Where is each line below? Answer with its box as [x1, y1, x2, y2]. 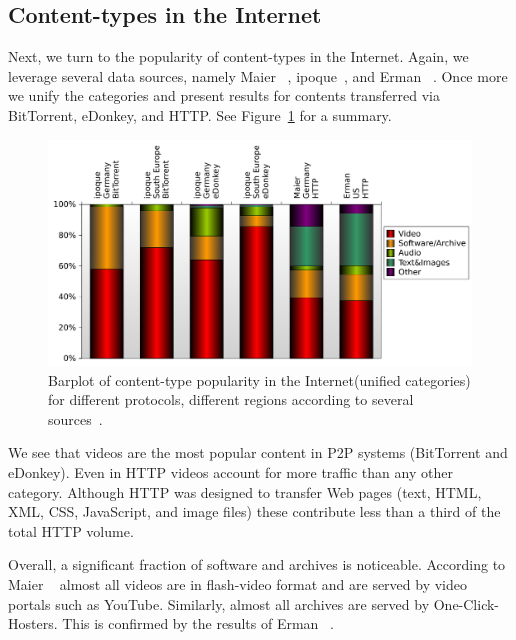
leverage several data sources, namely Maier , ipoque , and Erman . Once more [8, 65, 508, 86]
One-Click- [433, 593, 500, 614]
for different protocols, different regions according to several [48, 389, 414, 410]
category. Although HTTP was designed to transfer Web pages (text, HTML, [8, 481, 482, 502]
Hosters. [8, 613, 58, 634]
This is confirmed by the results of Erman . [62, 613, 334, 634]
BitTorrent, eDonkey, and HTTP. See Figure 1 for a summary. [8, 104, 392, 125]
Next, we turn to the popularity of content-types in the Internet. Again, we [8, 46, 469, 67]
